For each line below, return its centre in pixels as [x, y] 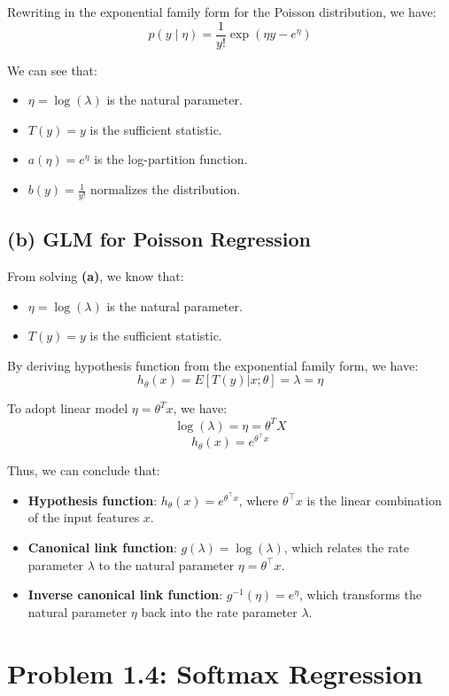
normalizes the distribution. [166, 189]
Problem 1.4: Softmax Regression [215, 673]
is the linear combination [374, 500]
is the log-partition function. [171, 159]
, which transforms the [360, 594]
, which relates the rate [347, 547]
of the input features [84, 517]
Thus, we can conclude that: [84, 470]
